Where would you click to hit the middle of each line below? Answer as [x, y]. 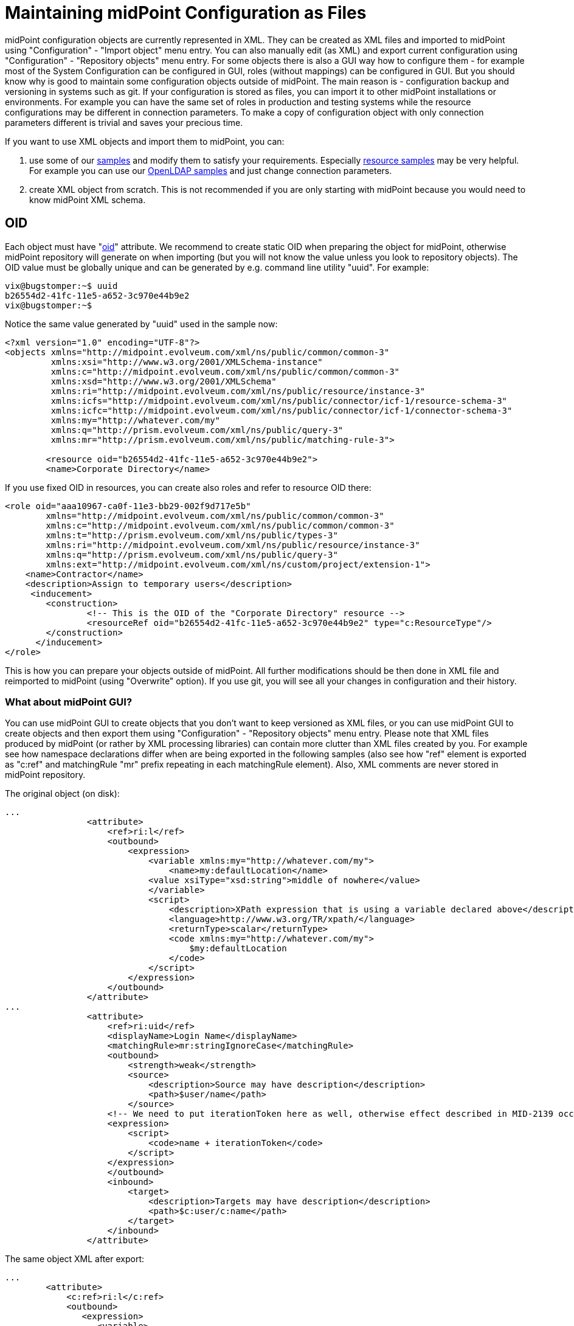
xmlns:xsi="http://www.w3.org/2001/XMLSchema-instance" [187, 362]
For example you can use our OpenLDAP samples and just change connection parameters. [211, 170]
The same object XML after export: [75, 1259]
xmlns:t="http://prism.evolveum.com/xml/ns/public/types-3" [192, 535]
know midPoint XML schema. [88, 200]
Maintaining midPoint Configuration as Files [186, 13]
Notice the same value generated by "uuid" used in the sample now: [141, 324]
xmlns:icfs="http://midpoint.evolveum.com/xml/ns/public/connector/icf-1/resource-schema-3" [279, 401]
